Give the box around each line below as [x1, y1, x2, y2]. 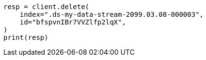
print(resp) [3, 34, 48, 41]
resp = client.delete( [3, 3, 90, 11]
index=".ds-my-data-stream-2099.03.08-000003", [19, 11, 204, 18]
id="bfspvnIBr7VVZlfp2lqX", [19, 18, 126, 26]
